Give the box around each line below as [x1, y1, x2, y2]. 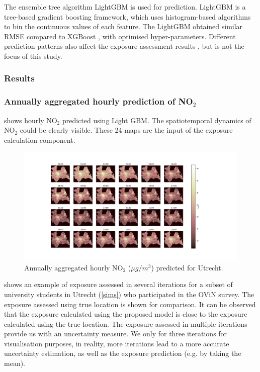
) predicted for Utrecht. [151, 262, 223, 272]
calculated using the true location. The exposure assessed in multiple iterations [4, 318, 247, 329]
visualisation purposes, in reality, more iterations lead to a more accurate [4, 338, 229, 348]
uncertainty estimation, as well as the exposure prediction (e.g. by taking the [4, 348, 241, 358]
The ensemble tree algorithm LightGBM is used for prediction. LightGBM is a [4, 2, 246, 12]
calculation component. [4, 134, 75, 145]
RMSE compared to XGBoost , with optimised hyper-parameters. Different [4, 31, 236, 41]
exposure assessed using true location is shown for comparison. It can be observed [4, 299, 256, 309]
